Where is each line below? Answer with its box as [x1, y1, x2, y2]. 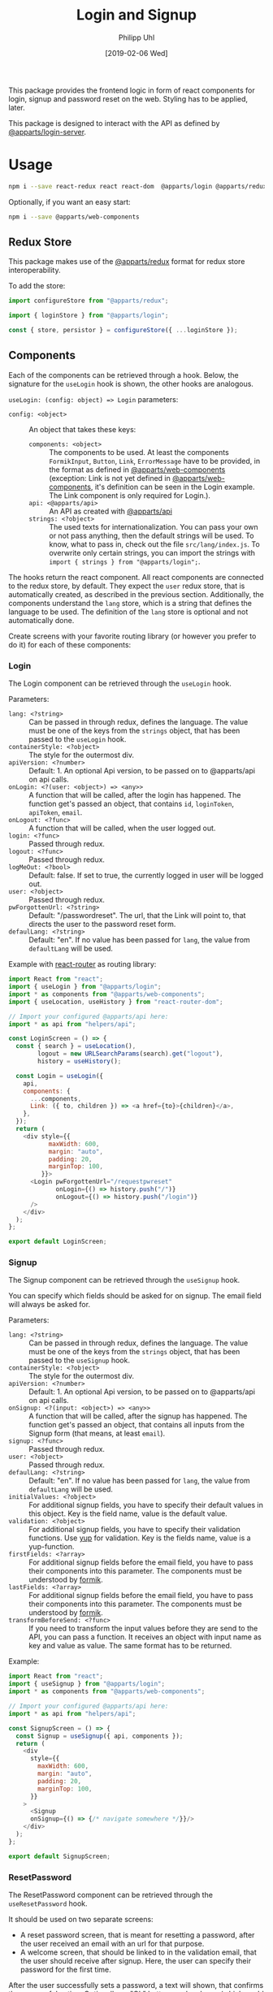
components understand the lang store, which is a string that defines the [8, 598, 253, 608]
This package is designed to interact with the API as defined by [8, 118, 220, 128]
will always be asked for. [8, 1300, 91, 1310]
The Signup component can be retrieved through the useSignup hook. [8, 1275, 240, 1285]
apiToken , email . [28, 808, 83, 817]
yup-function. [28, 1542, 75, 1552]
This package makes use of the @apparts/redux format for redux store [8, 257, 245, 266]
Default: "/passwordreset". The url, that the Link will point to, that [28, 911, 246, 920]
